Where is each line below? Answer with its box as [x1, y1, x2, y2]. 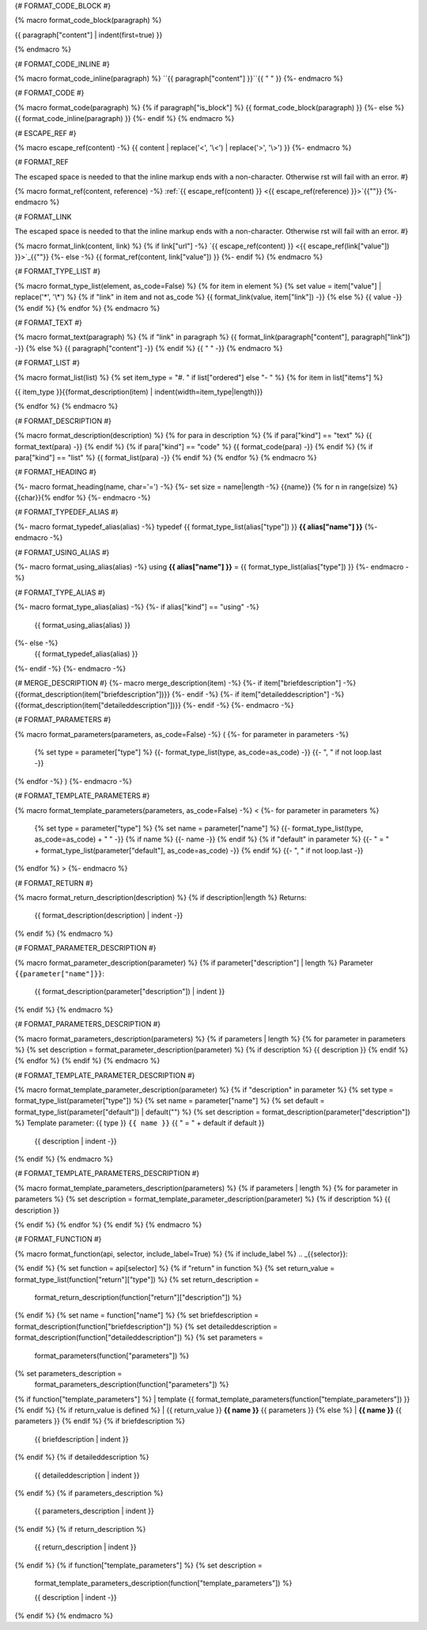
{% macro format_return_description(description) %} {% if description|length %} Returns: [14, 893, 308, 902]
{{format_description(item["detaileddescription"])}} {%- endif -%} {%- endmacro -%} [14, 700, 294, 709]
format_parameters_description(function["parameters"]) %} [34, 1380, 229, 1390]
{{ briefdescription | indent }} [34, 1434, 129, 1443]
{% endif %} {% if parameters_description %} [14, 1488, 164, 1498]
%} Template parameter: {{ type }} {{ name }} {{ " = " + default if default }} [14, 1118, 265, 1128]
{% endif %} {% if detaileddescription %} [14, 1452, 149, 1462]
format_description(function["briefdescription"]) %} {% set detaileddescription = [14, 1322, 278, 1331]
